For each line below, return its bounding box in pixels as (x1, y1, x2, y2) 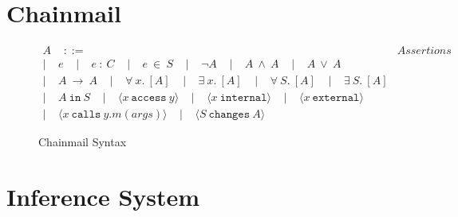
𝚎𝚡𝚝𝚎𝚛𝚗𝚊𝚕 (312, 92, 360, 104)
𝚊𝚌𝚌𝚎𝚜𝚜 (131, 92, 167, 104)
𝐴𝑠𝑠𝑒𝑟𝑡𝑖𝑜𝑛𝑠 (397, 45, 452, 57)
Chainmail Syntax (38, 134, 127, 150)
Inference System (6, 180, 200, 213)
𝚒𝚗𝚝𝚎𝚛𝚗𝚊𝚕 (219, 92, 267, 104)
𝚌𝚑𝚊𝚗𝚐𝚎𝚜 (208, 109, 251, 121)
